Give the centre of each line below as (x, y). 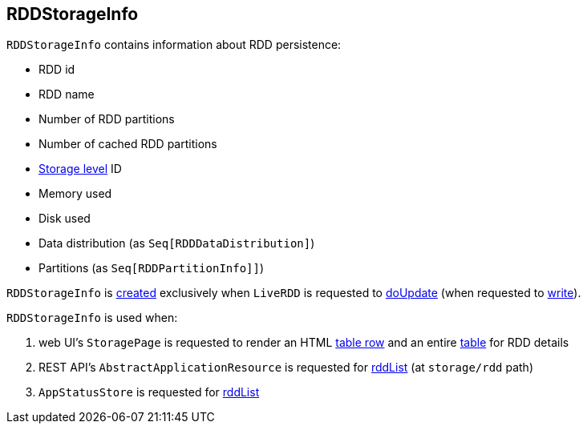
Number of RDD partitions (107, 119)
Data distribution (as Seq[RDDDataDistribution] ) (177, 243)
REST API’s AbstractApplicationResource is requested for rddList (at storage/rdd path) (286, 368)
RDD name (67, 94)
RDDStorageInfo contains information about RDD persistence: (174, 45)
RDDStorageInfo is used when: (92, 318)
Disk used (65, 219)
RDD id (57, 70)
